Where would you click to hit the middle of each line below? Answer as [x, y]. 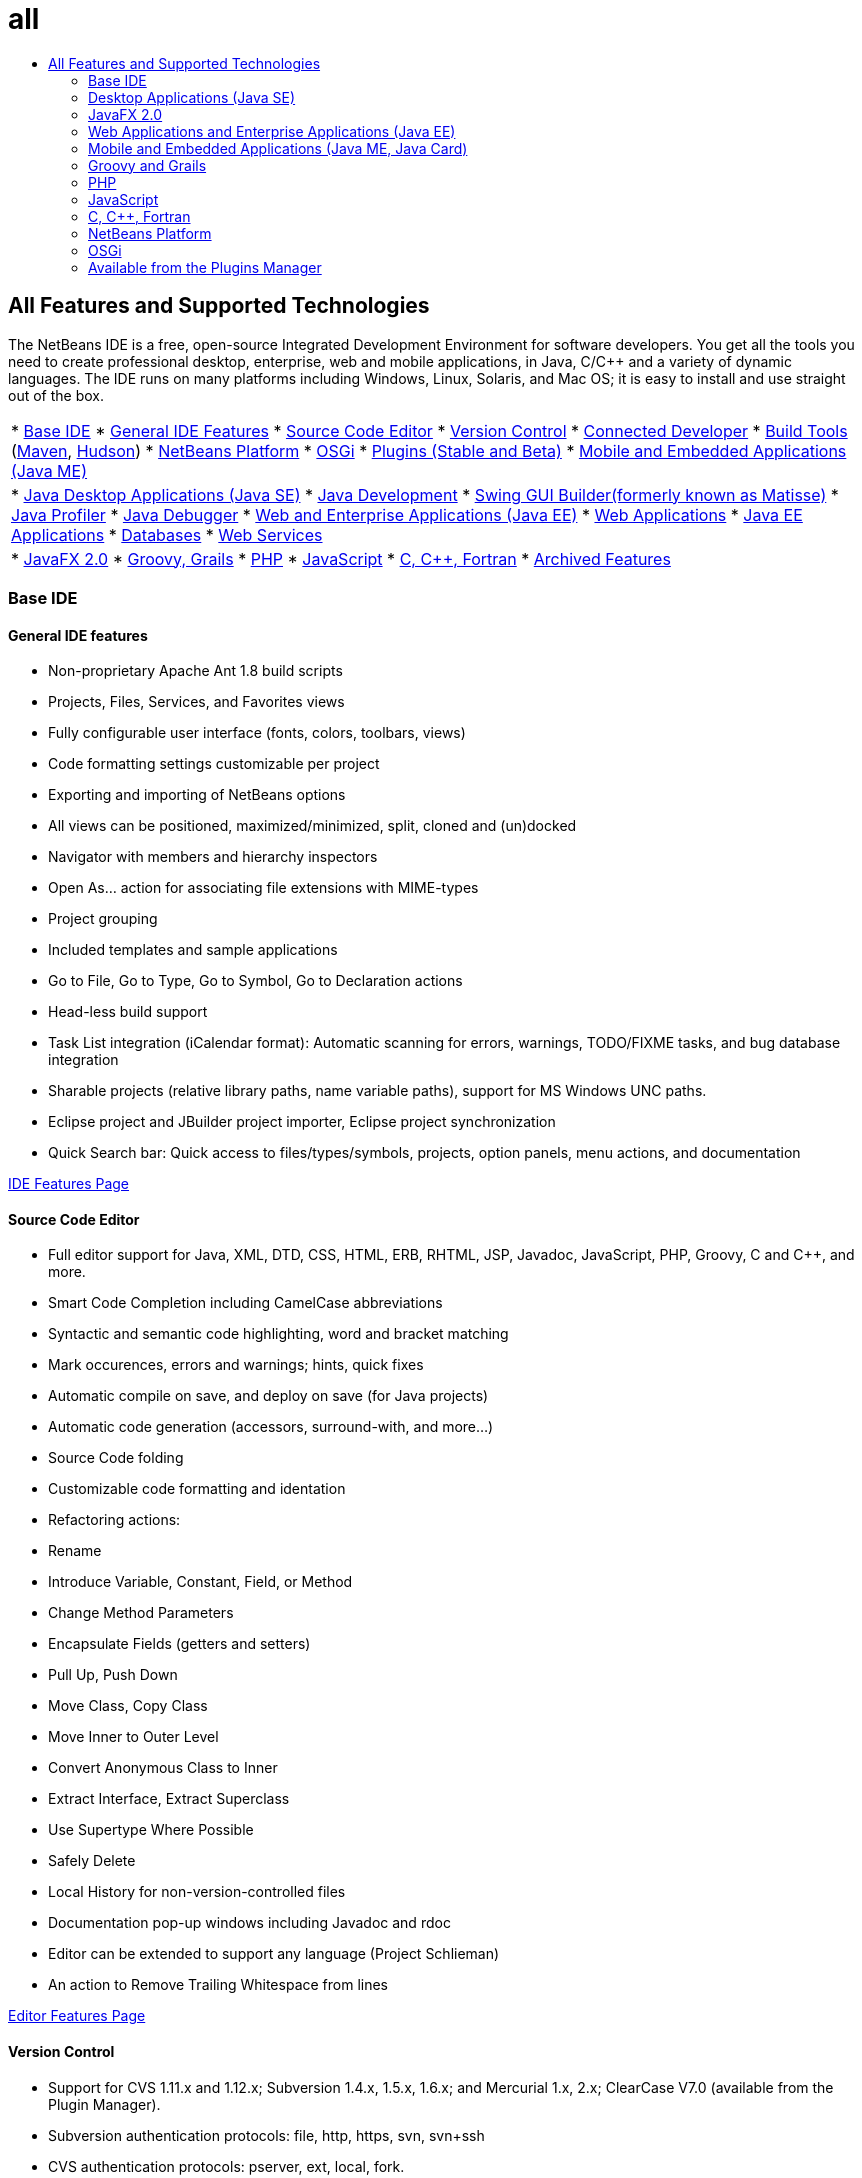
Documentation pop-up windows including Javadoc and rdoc [249, 1923]
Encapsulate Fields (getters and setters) [179, 1644]
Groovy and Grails [147, 165]
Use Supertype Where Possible [151, 1830]
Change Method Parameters [141, 1613]
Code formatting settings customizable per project [214, 764]
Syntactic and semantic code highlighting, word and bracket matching [278, 1334]
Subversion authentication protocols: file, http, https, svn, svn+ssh [266, 2135]
